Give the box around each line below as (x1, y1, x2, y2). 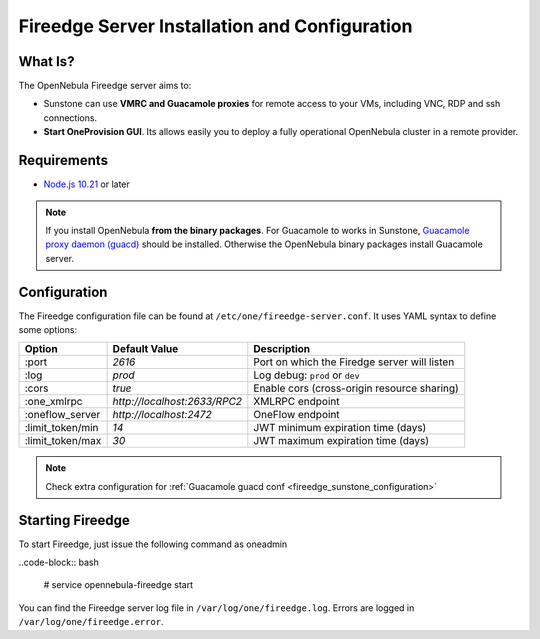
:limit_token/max (24, 434, 102, 448)
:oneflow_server (24, 408, 101, 422)
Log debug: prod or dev (253, 368, 360, 382)
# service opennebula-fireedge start (43, 579, 194, 591)
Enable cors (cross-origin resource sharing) (253, 381, 459, 395)
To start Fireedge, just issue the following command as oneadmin (18, 538, 288, 550)
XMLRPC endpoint (253, 395, 340, 409)
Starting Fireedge (18, 511, 130, 529)
